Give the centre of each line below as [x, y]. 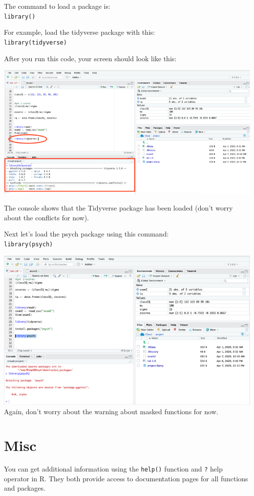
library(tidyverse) [35, 42]
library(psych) [29, 244]
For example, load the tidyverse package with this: [80, 32]
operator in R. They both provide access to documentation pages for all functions [126, 478]
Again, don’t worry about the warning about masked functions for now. [111, 412]
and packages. [25, 488]
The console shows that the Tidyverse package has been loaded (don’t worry [118, 208]
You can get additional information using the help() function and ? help [113, 468]
